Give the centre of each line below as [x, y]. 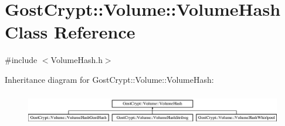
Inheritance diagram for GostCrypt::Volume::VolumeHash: [109, 79]
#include [21, 60]
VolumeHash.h [77, 60]
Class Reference [70, 32]
